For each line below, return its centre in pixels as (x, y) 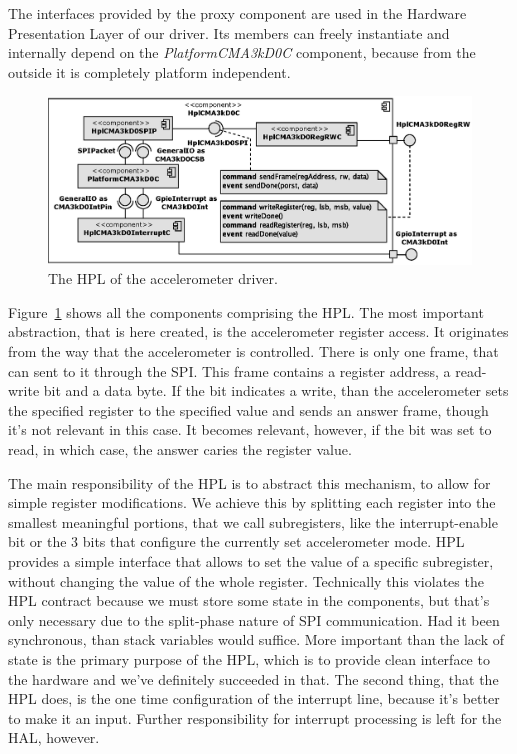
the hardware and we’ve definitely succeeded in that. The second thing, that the (253, 678)
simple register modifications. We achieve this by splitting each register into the (252, 502)
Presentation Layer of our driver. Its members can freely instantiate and (229, 32)
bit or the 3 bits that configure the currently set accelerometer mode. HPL (236, 541)
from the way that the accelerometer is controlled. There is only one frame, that (253, 351)
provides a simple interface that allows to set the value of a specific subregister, (251, 560)
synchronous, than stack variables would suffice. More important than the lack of (256, 639)
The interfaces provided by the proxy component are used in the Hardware (237, 13)
